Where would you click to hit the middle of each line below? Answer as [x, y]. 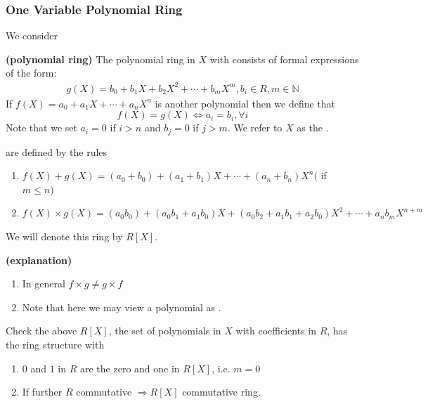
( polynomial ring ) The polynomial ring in [100, 59]
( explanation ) [39, 260]
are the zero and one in [130, 368]
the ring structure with [55, 344]
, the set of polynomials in [165, 331]
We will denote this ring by [64, 236]
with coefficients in [276, 331]
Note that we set [41, 128]
